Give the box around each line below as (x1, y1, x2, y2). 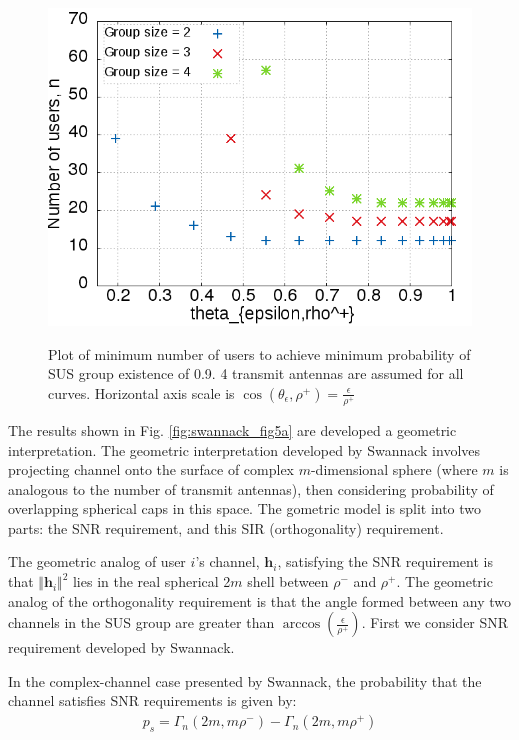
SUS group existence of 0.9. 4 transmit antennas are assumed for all (48, 363, 464, 384)
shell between (247, 571, 329, 592)
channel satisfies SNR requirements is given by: (8, 690, 297, 711)
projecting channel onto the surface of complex (8, 459, 294, 480)
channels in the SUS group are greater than (8, 612, 275, 633)
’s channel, (195, 551, 260, 572)
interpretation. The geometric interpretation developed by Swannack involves (8, 439, 481, 460)
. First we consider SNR (361, 612, 509, 633)
